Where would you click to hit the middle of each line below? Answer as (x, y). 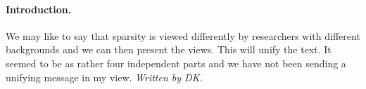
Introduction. (39, 9)
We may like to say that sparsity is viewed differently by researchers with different (183, 35)
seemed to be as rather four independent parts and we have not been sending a (176, 63)
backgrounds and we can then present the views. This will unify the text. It (169, 49)
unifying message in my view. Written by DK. (104, 77)
